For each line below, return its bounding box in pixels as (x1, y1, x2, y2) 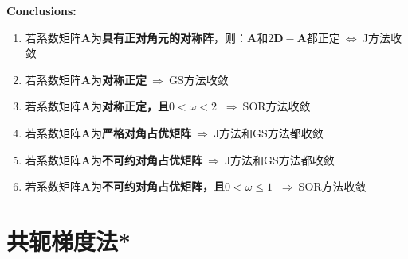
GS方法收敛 (168, 71, 229, 87)
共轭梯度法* (6, 224, 131, 257)
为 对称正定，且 (90, 98, 169, 114)
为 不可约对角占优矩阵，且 (90, 178, 225, 195)
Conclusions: (6, 2, 76, 18)
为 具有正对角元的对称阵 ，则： (90, 29, 247, 45)
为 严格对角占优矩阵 (90, 124, 191, 141)
